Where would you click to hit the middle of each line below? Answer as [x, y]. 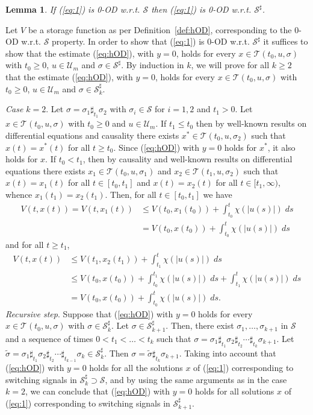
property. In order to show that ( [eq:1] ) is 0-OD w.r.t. [151, 41]
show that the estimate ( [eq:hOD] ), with [80, 53]
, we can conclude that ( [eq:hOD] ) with [98, 391]
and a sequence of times [49, 338]
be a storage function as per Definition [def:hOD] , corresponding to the [160, 29]
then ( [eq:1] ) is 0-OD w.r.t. [201, 9]
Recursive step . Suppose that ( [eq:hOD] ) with [89, 313]
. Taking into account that [228, 353]
